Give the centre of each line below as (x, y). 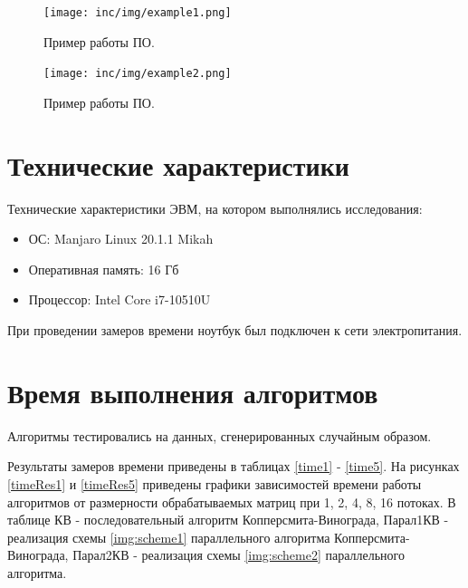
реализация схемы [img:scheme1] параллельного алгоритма (169, 537)
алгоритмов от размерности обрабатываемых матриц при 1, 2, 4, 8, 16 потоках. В (232, 501)
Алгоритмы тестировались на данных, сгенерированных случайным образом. (220, 435)
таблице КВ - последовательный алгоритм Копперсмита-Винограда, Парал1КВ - (228, 520)
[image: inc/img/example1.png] (138, 13)
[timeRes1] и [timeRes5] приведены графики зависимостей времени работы (215, 483)
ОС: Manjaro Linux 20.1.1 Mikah (121, 239)
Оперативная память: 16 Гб (104, 269)
